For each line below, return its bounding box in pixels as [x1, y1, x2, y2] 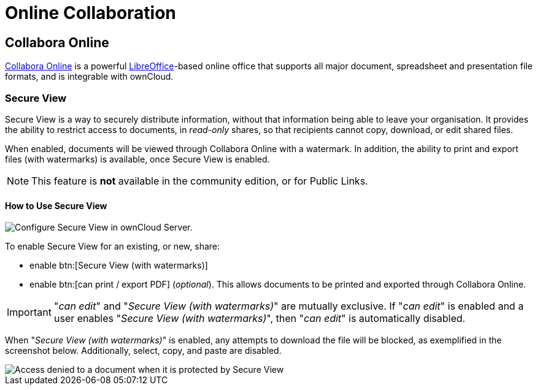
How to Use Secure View [5, 200, 107, 211]
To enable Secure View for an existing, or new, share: [5, 241, 220, 252]
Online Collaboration [5, 2, 176, 23]
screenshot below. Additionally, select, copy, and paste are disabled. [5, 345, 282, 356]
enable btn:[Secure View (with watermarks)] [29, 260, 208, 271]
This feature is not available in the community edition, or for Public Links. [31, 174, 368, 187]
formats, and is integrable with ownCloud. [5, 71, 174, 82]
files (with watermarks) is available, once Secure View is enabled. [5, 153, 270, 164]
